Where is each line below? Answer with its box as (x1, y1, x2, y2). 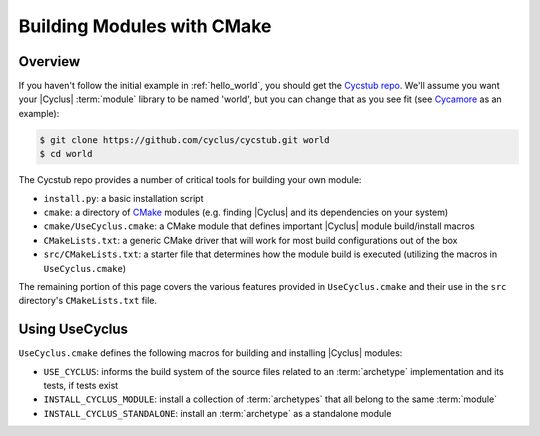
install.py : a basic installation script (43, 192, 204, 204)
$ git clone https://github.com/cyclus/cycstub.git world (39, 134, 330, 145)
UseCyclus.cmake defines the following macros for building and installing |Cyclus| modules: (18, 347, 403, 359)
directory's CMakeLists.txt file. (18, 295, 158, 307)
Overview (18, 53, 81, 70)
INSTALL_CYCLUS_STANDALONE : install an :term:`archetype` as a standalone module (43, 407, 392, 419)
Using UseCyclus (18, 321, 129, 338)
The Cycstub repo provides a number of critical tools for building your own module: (18, 174, 362, 186)
